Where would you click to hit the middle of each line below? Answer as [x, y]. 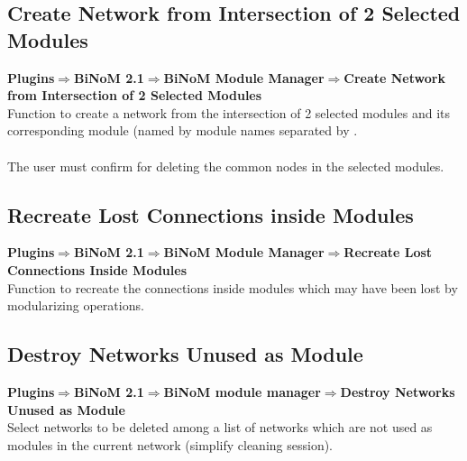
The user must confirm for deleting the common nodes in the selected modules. [226, 166]
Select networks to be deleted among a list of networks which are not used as [220, 427]
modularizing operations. [76, 305]
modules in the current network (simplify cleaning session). [170, 444]
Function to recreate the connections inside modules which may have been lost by [233, 287]
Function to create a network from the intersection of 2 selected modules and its [229, 112]
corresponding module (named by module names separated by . [183, 130]
